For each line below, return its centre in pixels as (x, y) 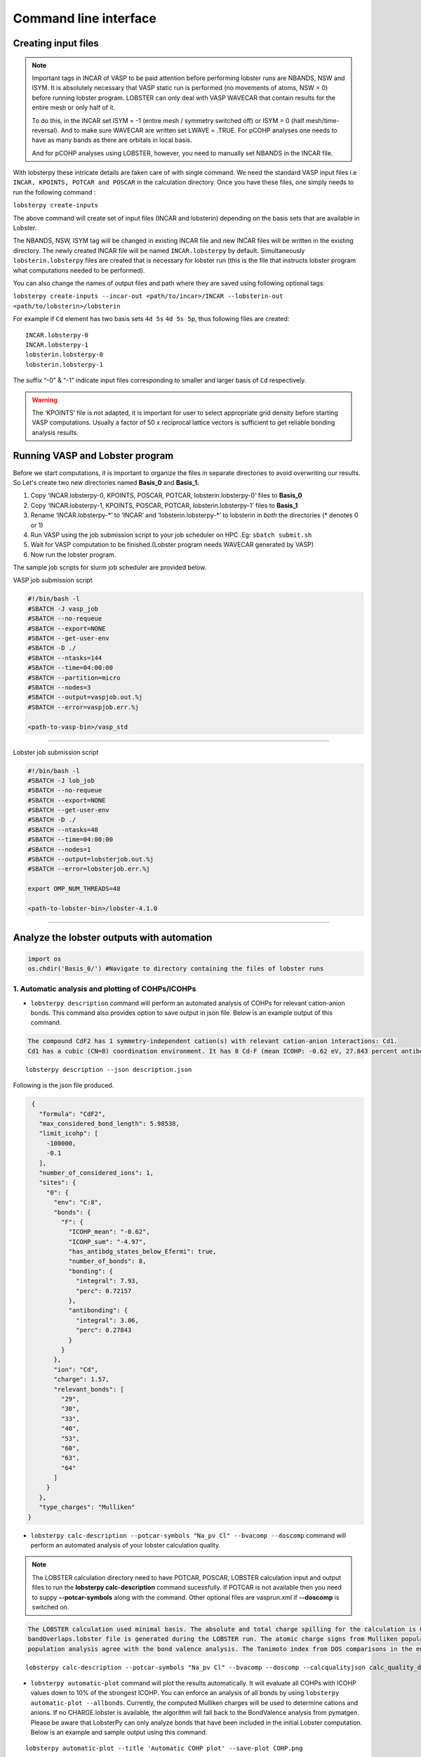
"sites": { (58, 1183)
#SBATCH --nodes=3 (59, 687)
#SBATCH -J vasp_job (63, 609)
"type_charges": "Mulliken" (87, 1507)
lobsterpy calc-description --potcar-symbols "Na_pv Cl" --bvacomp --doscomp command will (188, 1535)
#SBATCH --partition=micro (74, 677)
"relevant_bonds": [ (89, 1389)
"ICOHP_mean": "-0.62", (109, 1232)
